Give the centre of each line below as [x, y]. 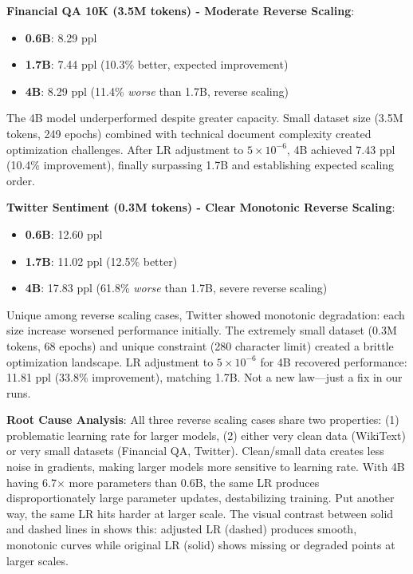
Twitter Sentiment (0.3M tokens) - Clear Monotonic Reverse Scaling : [201, 207]
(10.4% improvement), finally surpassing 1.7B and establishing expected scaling [201, 165]
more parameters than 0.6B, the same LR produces [194, 482]
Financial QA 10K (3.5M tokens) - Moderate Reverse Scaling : [181, 10]
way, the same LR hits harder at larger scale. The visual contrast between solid [200, 513]
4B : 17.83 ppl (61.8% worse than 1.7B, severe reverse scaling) [176, 288]
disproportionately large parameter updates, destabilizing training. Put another [201, 498]
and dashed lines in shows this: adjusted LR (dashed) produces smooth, [182, 529]
